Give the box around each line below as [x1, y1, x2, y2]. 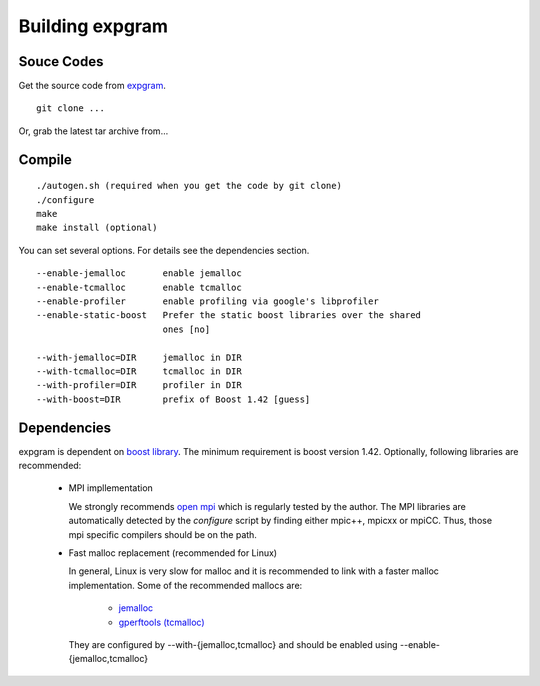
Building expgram [18, 15, 169, 37]
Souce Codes [18, 53, 104, 70]
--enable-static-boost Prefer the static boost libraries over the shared [36, 310, 422, 321]
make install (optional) [36, 222, 158, 234]
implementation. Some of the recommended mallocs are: [68, 579, 303, 591]
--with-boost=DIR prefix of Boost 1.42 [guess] [36, 393, 311, 405]
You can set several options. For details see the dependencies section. [18, 244, 310, 256]
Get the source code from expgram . [18, 80, 167, 92]
